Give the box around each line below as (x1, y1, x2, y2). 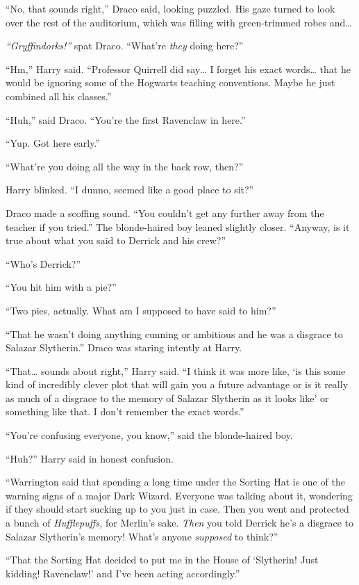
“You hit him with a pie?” (6, 280, 117, 294)
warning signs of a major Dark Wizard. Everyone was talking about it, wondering (6, 488, 353, 502)
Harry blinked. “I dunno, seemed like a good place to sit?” (6, 182, 254, 197)
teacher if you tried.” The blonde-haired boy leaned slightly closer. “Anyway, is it (6, 219, 350, 234)
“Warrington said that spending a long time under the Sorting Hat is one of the (6, 474, 345, 489)
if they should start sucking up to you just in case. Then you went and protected (6, 502, 349, 516)
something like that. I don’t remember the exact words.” (6, 404, 244, 419)
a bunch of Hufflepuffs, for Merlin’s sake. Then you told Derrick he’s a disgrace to (6, 515, 353, 530)
